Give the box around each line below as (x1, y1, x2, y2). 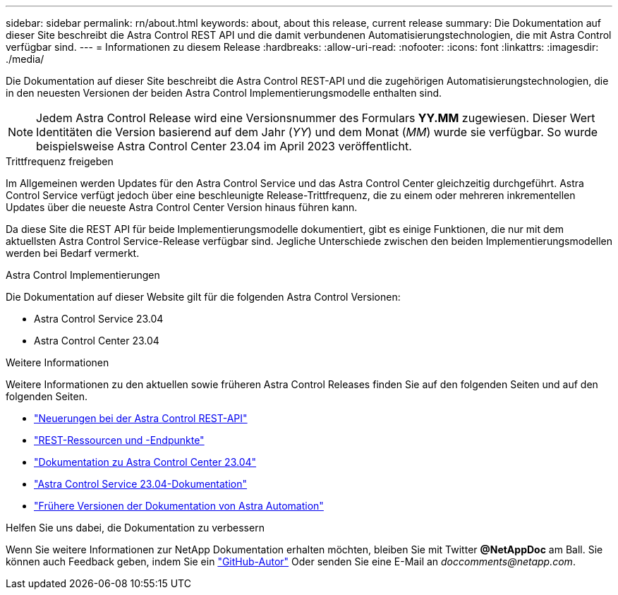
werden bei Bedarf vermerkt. (6, 247, 140, 259)
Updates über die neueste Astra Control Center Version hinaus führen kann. (6, 201, 358, 213)
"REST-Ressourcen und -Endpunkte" (34, 434, 205, 446)
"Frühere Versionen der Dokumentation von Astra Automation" (34, 500, 324, 512)
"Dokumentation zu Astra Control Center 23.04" (34, 456, 257, 468)
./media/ (6, 53, 44, 65)
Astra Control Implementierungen (6, 269, 160, 281)
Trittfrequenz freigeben (6, 155, 114, 167)
